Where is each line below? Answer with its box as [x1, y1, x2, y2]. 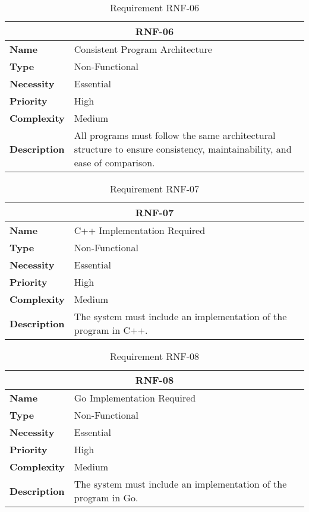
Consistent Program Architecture [74, 42, 212, 56]
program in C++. [74, 323, 148, 337]
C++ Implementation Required [74, 223, 206, 237]
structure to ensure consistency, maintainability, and [74, 142, 292, 156]
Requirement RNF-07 [109, 182, 200, 195]
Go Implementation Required [74, 391, 196, 404]
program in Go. [74, 491, 138, 504]
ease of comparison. [74, 156, 155, 169]
